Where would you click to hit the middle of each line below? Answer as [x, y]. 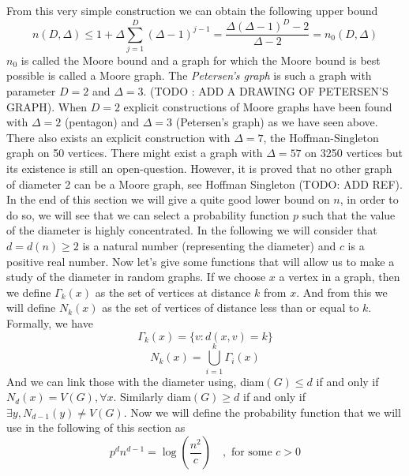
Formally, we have [50, 322]
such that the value [349, 214]
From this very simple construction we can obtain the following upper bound [192, 10]
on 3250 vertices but [354, 153]
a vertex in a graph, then [340, 277]
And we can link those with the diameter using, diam [135, 381]
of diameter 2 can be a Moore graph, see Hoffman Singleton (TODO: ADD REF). [204, 184]
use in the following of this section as [96, 427]
